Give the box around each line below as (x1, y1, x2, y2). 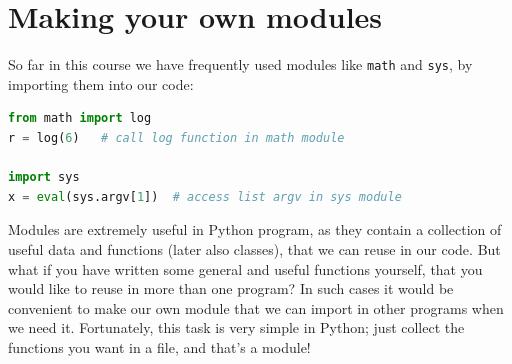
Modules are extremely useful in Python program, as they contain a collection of (8, 219, 502, 240)
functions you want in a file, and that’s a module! (8, 336, 311, 357)
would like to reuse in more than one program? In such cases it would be (8, 278, 454, 299)
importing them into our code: (8, 73, 194, 94)
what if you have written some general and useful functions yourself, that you (8, 258, 483, 279)
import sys (8, 170, 80, 185)
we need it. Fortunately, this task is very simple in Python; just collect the (8, 317, 465, 338)
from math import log (8, 111, 152, 126)
